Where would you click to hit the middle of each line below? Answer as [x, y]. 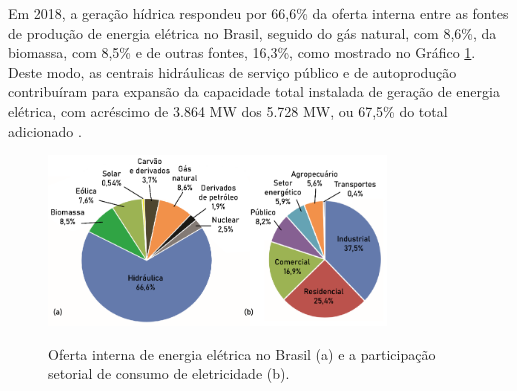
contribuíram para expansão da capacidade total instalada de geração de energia [254, 91]
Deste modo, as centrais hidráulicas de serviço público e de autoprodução [232, 71]
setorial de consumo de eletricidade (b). [169, 373]
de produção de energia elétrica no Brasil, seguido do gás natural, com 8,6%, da [252, 32]
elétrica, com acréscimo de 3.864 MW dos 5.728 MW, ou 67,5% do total [228, 110]
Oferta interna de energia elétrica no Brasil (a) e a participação [242, 353]
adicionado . [45, 130]
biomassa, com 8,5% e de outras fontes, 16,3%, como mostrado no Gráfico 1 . [242, 52]
